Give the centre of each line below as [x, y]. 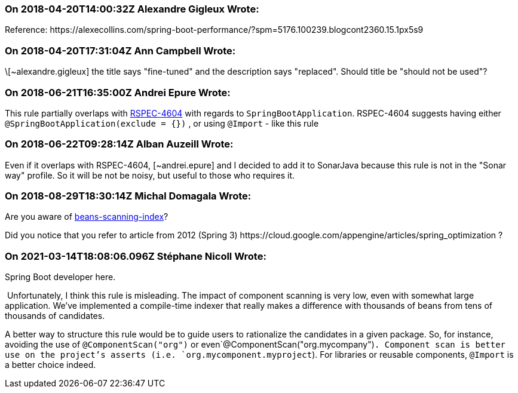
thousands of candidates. [55, 316]
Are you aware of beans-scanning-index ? [87, 217]
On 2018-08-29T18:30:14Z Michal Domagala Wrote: [128, 196]
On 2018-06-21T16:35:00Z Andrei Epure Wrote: [118, 92]
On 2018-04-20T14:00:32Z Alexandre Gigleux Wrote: [132, 9]
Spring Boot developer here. [60, 277]
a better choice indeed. [50, 365]
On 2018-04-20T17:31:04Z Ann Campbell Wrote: [120, 50]
